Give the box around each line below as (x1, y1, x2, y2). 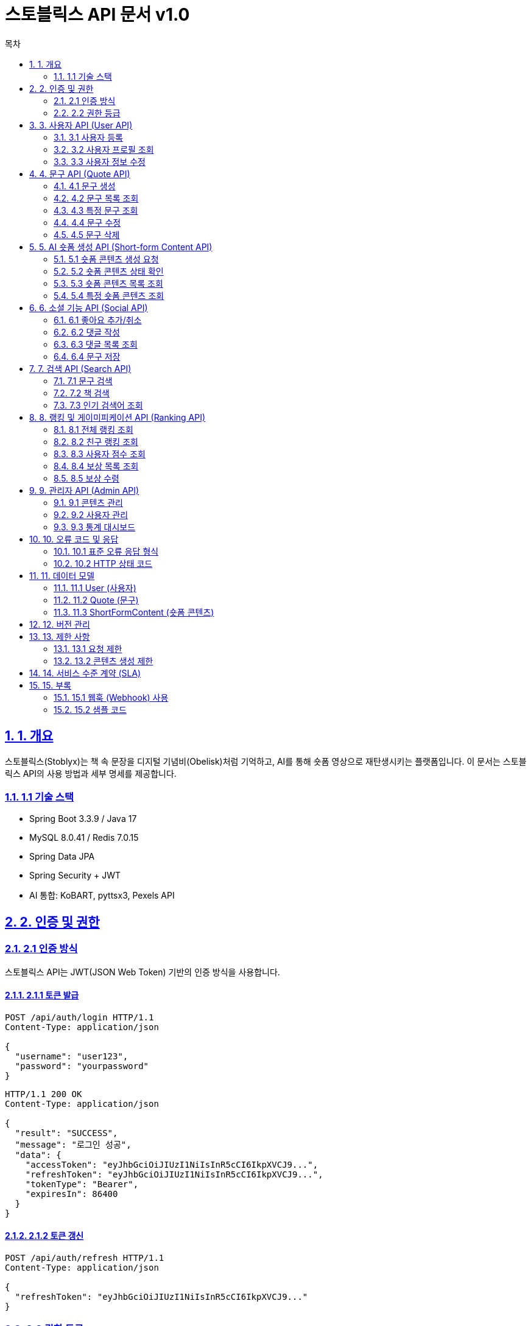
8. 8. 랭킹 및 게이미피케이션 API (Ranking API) (29, 412, 206, 423)
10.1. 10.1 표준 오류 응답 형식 (54, 545, 159, 556)
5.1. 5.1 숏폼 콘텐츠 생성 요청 (54, 253, 159, 264)
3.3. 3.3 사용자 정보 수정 (54, 156, 146, 167)
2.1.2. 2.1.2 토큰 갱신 (5, 1230, 84, 1241)
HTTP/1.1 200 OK (5, 1089, 82, 1099)
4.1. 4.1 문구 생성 (54, 180, 116, 191)
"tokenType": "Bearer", (25, 1179, 139, 1189)
